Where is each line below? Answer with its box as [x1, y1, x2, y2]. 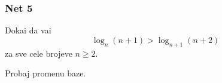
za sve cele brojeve [5, 47, 72, 59]
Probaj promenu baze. [5, 67, 86, 79]
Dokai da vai [5, 24, 51, 36]
